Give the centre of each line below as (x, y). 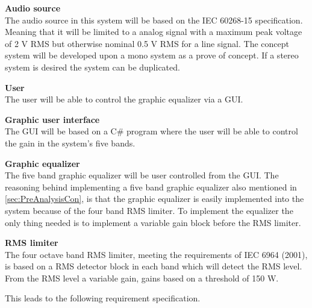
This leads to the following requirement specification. (103, 298)
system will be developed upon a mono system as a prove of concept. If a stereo (152, 55)
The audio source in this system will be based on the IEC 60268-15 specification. (154, 20)
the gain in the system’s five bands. (70, 143)
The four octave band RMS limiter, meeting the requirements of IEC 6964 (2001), (156, 254)
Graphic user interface (52, 119)
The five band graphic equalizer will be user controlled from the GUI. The (142, 175)
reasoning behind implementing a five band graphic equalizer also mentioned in (151, 187)
